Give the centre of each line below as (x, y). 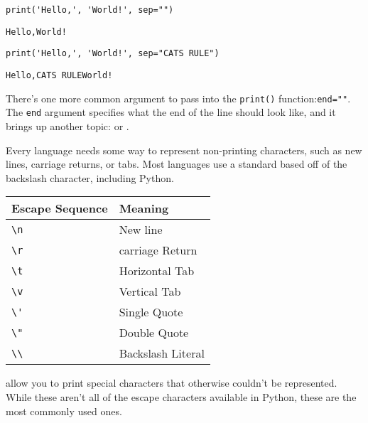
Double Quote (154, 333)
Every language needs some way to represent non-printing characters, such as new (184, 150)
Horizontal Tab (157, 271)
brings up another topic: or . (67, 125)
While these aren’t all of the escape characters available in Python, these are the (181, 396)
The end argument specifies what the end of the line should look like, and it (171, 112)
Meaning (144, 208)
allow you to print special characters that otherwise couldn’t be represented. (172, 383)
